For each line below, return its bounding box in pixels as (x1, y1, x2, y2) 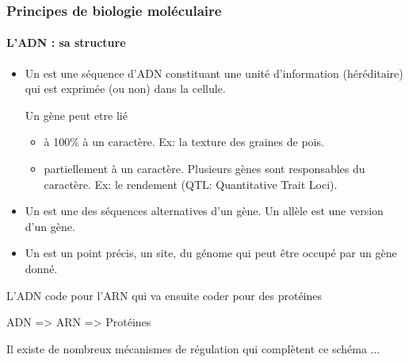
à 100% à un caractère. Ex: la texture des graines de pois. (44, 133, 324, 150)
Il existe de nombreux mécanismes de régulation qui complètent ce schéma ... (6, 340, 380, 356)
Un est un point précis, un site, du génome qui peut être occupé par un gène (25, 245, 397, 261)
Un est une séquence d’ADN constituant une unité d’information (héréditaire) (25, 64, 403, 81)
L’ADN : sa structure (6, 34, 126, 51)
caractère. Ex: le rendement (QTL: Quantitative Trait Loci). (44, 175, 338, 192)
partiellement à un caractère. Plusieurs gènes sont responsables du (44, 160, 365, 177)
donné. (25, 260, 58, 276)
